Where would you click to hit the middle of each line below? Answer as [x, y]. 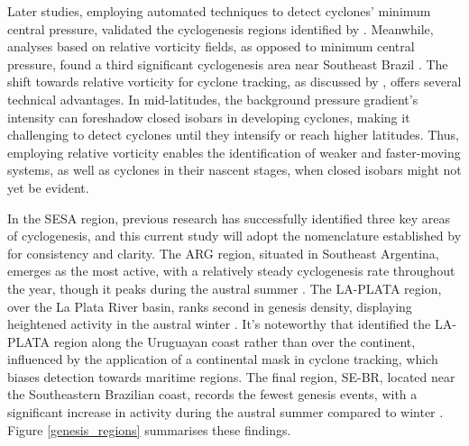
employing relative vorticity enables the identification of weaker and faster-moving [234, 152]
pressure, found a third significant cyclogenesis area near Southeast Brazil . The [228, 64]
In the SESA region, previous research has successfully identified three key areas [229, 218]
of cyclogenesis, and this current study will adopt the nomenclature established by [234, 236]
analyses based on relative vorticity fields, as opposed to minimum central [211, 46]
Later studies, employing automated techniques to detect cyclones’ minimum [219, 11]
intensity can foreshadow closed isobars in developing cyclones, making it [209, 117]
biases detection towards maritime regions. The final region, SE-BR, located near [231, 376]
